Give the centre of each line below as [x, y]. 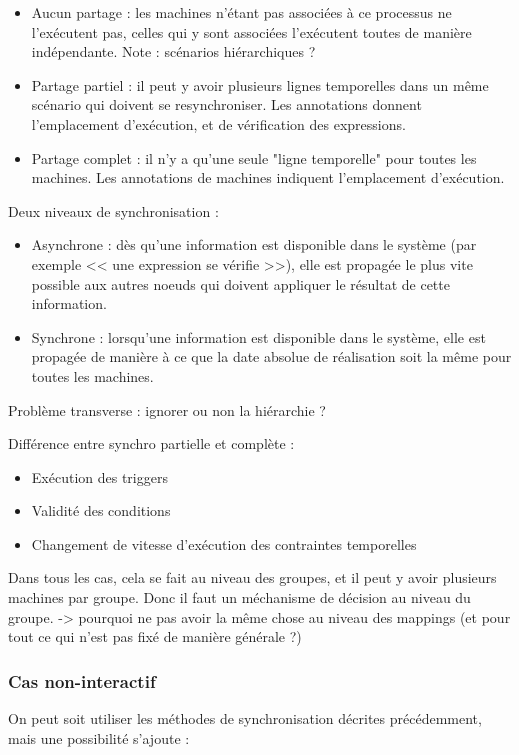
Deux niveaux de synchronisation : [113, 210]
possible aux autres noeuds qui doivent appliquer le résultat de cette [240, 283]
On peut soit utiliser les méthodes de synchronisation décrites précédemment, [245, 718]
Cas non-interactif [82, 680]
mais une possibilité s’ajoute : [99, 737]
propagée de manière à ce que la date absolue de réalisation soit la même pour [271, 356]
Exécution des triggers [99, 476]
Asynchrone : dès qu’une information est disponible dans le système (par [254, 244]
